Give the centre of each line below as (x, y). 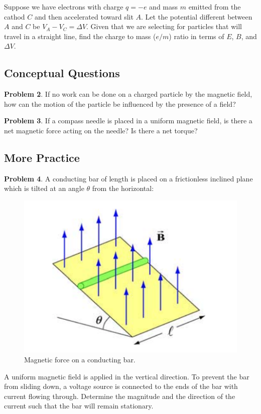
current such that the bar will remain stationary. (79, 406)
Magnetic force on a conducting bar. (80, 359)
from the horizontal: (123, 188)
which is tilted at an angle (44, 188)
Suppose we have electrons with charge (64, 7)
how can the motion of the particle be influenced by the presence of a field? (120, 103)
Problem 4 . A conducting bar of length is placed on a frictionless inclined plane (128, 178)
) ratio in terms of (197, 36)
